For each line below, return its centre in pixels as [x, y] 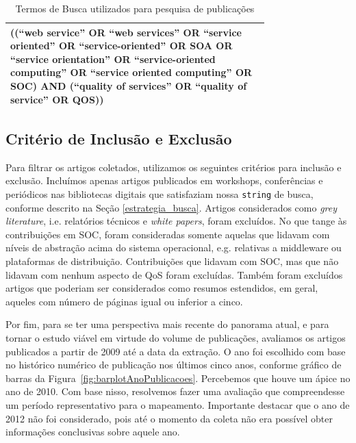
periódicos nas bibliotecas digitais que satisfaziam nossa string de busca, [160, 194]
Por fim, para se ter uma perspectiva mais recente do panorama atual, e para [167, 324]
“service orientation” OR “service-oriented [113, 59]
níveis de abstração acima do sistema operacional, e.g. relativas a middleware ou [174, 248]
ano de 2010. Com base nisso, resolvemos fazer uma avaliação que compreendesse [175, 391]
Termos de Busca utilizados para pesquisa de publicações [135, 8]
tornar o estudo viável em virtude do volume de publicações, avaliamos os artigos [176, 338]
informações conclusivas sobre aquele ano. [93, 432]
